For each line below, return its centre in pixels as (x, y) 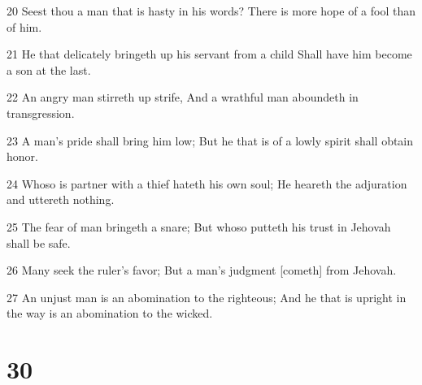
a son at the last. (49, 69)
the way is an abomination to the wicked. (110, 313)
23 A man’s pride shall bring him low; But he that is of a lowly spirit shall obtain (210, 140)
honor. (22, 156)
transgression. (41, 112)
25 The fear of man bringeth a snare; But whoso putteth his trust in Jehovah (199, 226)
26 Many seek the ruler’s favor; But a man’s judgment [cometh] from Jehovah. (202, 270)
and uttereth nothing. (61, 199)
